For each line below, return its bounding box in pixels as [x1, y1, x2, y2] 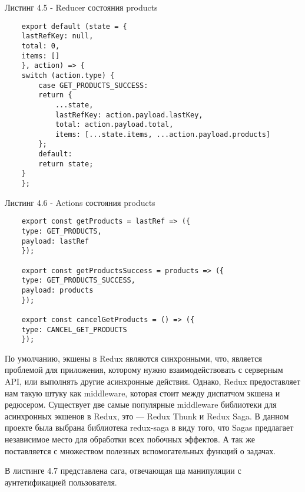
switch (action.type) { [21, 71, 115, 80]
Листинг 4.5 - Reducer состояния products [5, 1, 158, 13]
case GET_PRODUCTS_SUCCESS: [38, 81, 148, 90]
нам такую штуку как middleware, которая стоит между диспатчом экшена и [5, 386, 280, 399]
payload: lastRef [21, 237, 89, 245]
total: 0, [21, 41, 60, 50]
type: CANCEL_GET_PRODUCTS [21, 325, 127, 334]
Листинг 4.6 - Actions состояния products [5, 196, 155, 208]
